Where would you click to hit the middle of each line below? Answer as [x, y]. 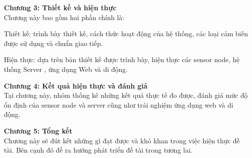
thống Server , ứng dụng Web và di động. [66, 69]
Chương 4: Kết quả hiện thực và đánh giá [76, 85]
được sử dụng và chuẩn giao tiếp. [53, 43]
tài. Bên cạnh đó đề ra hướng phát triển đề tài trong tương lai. [98, 150]
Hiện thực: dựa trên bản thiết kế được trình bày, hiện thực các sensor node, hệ [122, 59]
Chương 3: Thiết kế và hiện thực [60, 7]
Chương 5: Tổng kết [38, 130]
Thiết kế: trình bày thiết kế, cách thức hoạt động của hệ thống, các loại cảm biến [126, 34]
